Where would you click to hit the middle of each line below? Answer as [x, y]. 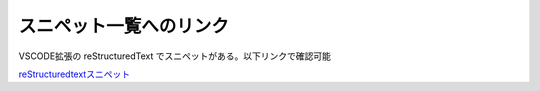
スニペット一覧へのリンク [124, 26]
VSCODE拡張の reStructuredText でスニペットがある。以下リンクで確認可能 [175, 56]
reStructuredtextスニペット [74, 74]
